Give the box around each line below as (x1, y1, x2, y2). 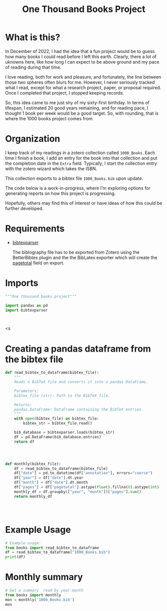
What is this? (5, 32, 61, 43)
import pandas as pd (5, 303, 48, 308)
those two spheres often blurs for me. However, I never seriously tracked (5, 79, 155, 85)
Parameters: (14, 388, 39, 394)
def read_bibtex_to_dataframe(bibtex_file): (5, 370, 99, 375)
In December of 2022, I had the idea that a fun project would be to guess (5, 48, 155, 54)
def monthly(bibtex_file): (5, 461, 61, 466)
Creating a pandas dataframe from (5, 343, 151, 354)
